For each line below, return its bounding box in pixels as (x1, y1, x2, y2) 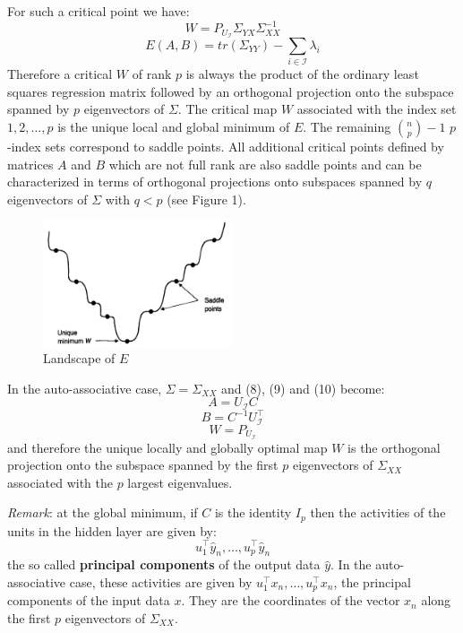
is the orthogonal (347, 438, 441, 456)
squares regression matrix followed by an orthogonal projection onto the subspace (7, 82, 454, 100)
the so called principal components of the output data (7, 555, 321, 574)
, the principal (333, 572, 411, 591)
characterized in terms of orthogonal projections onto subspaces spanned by (7, 172, 423, 191)
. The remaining (303, 117, 391, 136)
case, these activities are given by (69, 572, 253, 591)
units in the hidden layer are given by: (7, 521, 217, 540)
